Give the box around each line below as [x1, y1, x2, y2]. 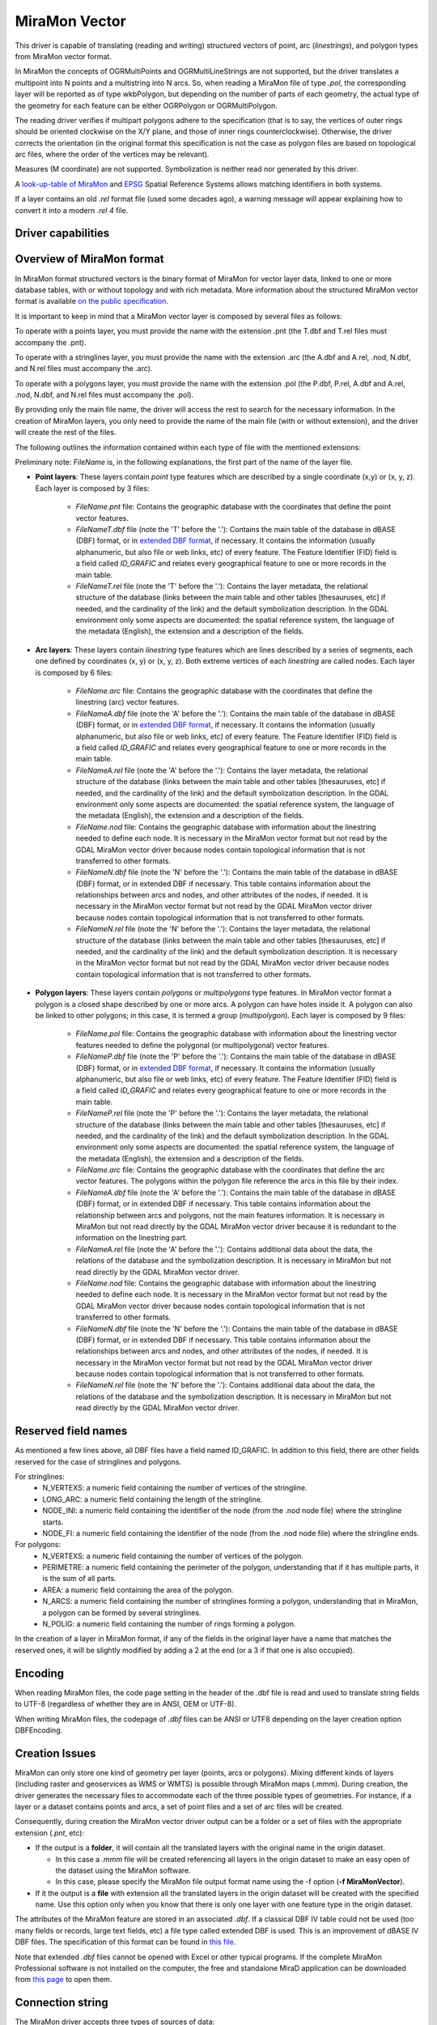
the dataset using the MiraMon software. [55, 1865, 192, 1875]
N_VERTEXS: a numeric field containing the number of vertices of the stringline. [42, 1483, 308, 1493]
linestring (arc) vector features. [75, 697, 180, 707]
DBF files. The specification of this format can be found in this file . [15, 1937, 236, 1947]
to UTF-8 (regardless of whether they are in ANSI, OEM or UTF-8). [15, 1699, 237, 1709]
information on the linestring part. [75, 1233, 188, 1243]
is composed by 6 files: [35, 667, 113, 677]
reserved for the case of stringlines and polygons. [15, 1456, 182, 1466]
